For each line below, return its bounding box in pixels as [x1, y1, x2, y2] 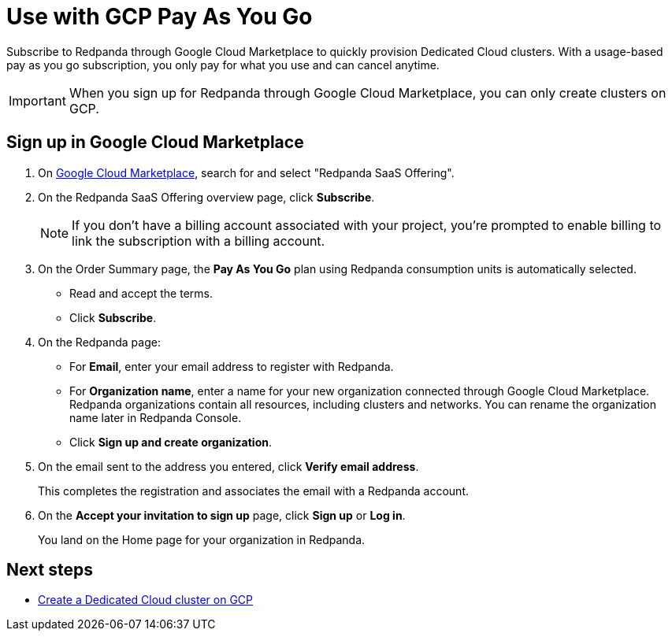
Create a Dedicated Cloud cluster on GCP [38, 593, 253, 607]
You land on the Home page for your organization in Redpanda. [38, 532, 366, 546]
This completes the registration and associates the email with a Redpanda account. [38, 483, 469, 498]
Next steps [6, 560, 93, 580]
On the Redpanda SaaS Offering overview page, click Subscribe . [38, 190, 375, 204]
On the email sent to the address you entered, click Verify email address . [38, 459, 419, 473]
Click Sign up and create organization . [69, 435, 273, 449]
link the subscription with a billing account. [72, 232, 325, 249]
